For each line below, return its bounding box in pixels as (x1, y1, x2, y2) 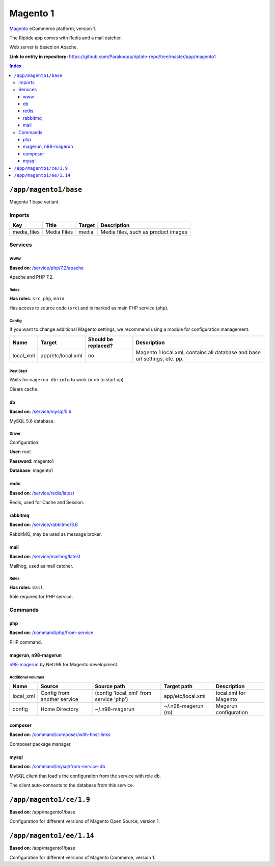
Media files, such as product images (100, 228, 188, 235)
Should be (88, 335, 113, 343)
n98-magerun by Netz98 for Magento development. (9, 662, 119, 668)
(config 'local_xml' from (95, 690, 152, 697)
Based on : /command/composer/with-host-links (9, 731, 111, 738)
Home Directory (40, 706, 79, 713)
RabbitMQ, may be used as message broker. (9, 531, 102, 537)
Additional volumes (9, 674, 44, 680)
